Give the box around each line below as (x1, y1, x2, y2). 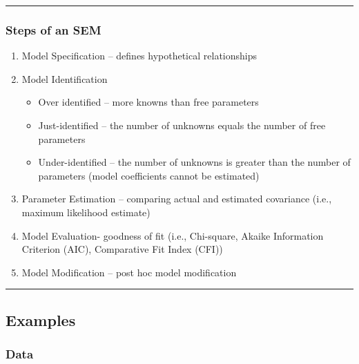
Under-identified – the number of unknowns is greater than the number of (38, 155, 351, 169)
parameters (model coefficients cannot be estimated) (38, 168, 260, 182)
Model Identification (21, 71, 108, 86)
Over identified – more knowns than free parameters (38, 95, 259, 109)
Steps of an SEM (6, 21, 101, 38)
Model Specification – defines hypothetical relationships (21, 48, 257, 63)
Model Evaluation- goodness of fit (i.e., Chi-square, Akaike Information (21, 228, 324, 242)
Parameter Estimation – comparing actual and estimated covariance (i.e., (21, 191, 332, 206)
